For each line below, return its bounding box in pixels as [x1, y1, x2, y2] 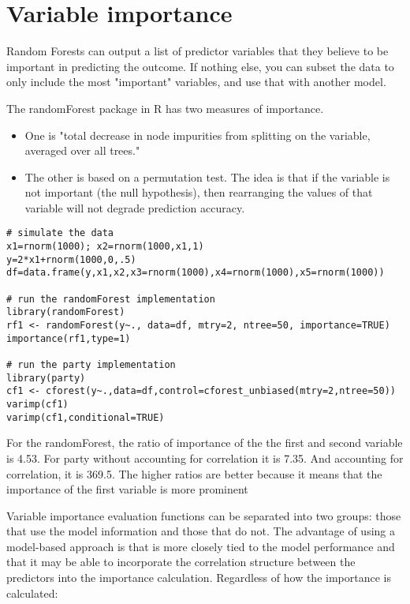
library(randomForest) [6, 306, 125, 318]
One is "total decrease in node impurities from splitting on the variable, [24, 126, 371, 143]
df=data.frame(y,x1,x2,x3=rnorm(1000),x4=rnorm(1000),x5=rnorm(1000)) [6, 267, 385, 279]
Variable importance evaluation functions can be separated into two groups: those [6, 507, 401, 523]
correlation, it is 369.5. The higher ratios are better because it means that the [6, 465, 382, 482]
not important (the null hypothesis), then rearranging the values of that [24, 184, 373, 201]
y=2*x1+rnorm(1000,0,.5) [6, 253, 136, 265]
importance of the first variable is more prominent [6, 481, 248, 497]
